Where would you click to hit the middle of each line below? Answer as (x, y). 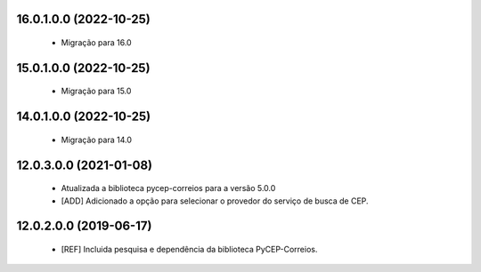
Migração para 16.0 (97, 43)
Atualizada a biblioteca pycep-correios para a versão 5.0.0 (168, 188)
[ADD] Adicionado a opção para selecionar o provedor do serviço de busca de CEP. (215, 201)
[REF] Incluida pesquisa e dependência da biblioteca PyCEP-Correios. (189, 250)
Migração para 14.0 (97, 140)
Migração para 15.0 (96, 91)
